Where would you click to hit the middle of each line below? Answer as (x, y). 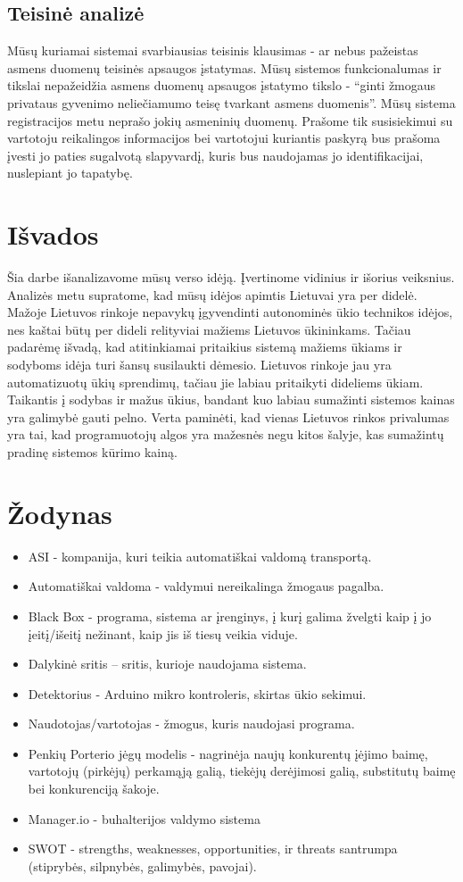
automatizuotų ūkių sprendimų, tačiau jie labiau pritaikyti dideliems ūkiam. (215, 382)
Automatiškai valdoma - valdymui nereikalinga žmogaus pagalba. (206, 586)
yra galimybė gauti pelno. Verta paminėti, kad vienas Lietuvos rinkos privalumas (228, 416)
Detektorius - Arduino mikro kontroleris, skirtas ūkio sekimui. (197, 693)
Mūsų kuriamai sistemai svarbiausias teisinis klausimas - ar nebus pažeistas (213, 50)
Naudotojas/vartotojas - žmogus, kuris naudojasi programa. (191, 724)
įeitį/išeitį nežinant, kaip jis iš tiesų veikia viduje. (163, 633)
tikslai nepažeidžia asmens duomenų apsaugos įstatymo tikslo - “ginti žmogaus (222, 85)
